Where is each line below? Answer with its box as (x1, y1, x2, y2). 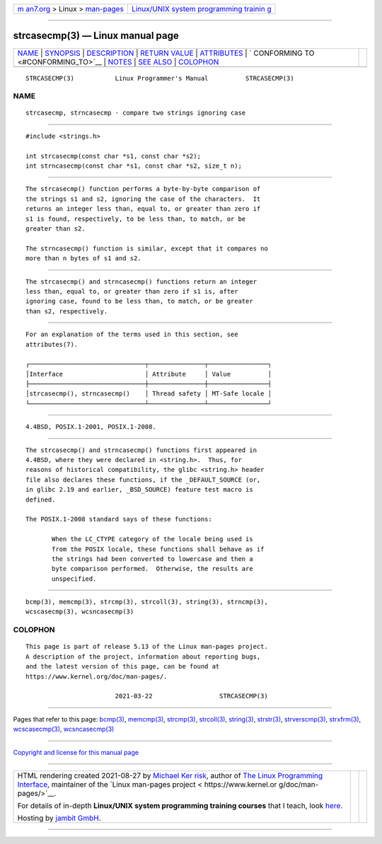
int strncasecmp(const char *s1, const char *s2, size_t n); (25, 162, 242, 170)
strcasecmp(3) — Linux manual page (13, 30, 180, 42)
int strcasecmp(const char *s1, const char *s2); (25, 152, 202, 160)
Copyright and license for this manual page (13, 748, 139, 756)
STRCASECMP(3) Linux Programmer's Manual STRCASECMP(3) (25, 74, 294, 82)
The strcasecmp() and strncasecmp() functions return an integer (25, 277, 257, 286)
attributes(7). (25, 340, 79, 348)
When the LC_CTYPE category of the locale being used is (52, 535, 254, 543)
